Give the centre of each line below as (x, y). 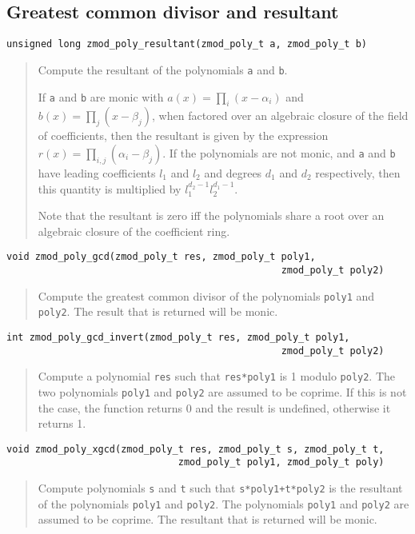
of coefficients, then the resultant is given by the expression (183, 135)
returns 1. (62, 423)
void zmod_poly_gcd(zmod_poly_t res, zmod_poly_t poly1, (161, 257)
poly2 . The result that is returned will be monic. (158, 311)
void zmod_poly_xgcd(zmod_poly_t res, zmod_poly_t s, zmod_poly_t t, (196, 449)
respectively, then (358, 172)
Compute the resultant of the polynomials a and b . (163, 69)
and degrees (233, 172)
